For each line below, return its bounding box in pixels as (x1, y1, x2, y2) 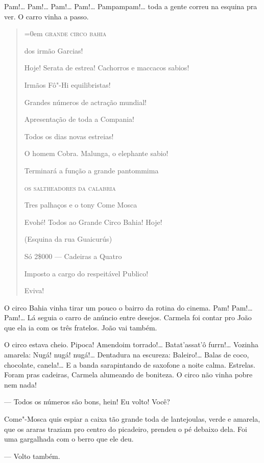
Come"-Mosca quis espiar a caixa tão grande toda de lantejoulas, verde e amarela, (4, 414, 260, 424)
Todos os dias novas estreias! (24, 131, 114, 141)
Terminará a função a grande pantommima (24, 165, 159, 175)
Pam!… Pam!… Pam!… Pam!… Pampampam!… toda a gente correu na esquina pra (4, 1, 257, 11)
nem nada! (4, 379, 37, 390)
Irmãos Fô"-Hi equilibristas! (24, 79, 111, 90)
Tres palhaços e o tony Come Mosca (24, 199, 137, 210)
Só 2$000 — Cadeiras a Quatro (24, 250, 122, 261)
